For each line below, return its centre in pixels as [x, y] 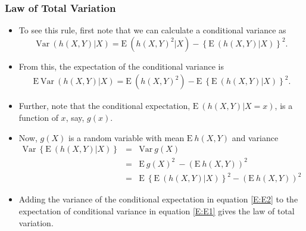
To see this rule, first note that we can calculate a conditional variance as [152, 30]
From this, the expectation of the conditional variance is [121, 66]
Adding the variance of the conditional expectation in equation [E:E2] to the [158, 199]
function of [38, 118]
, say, [75, 118]
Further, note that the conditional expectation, [104, 106]
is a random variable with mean [126, 137]
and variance [255, 137]
